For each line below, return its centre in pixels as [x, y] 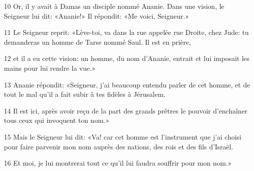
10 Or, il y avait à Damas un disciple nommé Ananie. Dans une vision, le [114, 6]
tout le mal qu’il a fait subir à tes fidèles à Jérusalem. [85, 94]
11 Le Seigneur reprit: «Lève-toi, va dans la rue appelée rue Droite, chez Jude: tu [127, 32]
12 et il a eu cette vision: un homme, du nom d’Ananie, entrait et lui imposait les [127, 58]
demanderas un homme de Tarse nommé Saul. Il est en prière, [97, 42]
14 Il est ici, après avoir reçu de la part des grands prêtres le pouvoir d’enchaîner [126, 110]
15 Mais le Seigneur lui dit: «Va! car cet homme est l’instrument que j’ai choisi [123, 136]
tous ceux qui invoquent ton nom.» [57, 120]
